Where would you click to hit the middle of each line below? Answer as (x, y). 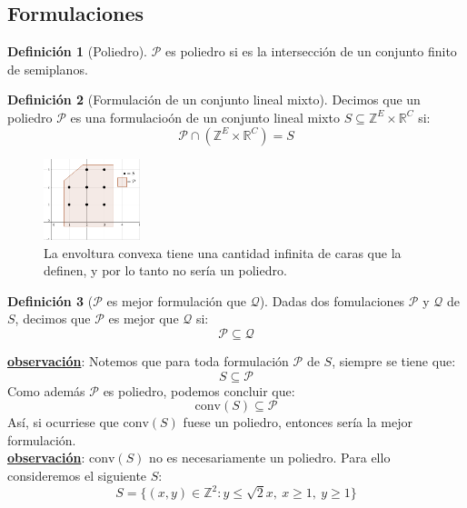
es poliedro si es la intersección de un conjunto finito (311, 51)
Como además (46, 390)
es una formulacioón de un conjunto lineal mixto (205, 117)
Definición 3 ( (50, 300)
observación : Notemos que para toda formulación (148, 360)
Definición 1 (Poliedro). (77, 51)
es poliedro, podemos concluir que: (199, 390)
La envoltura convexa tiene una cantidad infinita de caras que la (223, 252)
